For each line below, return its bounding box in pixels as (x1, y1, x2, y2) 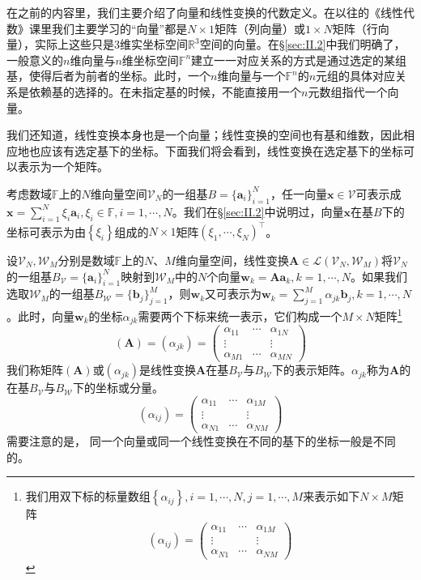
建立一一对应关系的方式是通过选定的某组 (191, 51, 407, 68)
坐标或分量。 (95, 379, 164, 396)
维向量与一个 (217, 67, 286, 84)
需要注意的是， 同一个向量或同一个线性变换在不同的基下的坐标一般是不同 (6, 433, 396, 450)
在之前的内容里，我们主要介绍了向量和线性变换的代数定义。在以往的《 (6, 4, 381, 20)
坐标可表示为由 (6, 223, 86, 240)
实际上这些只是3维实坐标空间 (34, 36, 188, 53)
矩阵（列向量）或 (215, 19, 306, 36)
